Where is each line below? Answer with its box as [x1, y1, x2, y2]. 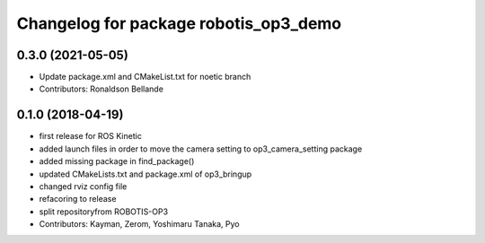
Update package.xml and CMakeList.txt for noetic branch [39, 72, 251, 82]
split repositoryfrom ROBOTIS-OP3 [39, 206, 169, 217]
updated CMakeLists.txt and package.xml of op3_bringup [39, 169, 252, 179]
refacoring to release [39, 194, 117, 204]
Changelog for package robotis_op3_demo [16, 13, 342, 33]
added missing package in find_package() [39, 156, 195, 167]
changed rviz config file [39, 180, 128, 192]
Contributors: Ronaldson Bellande [39, 83, 163, 94]
